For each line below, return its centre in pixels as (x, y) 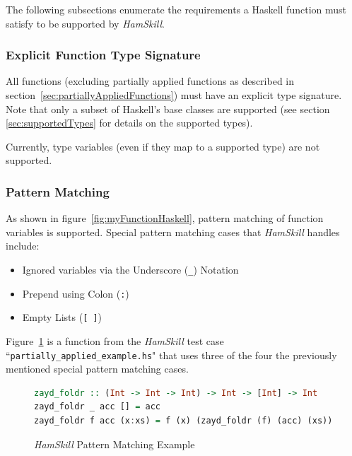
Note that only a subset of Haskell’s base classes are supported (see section (168, 109)
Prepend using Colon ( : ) (76, 293)
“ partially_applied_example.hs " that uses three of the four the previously (171, 355)
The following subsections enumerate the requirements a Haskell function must (176, 9)
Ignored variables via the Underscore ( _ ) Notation (130, 269)
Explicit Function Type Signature (103, 55)
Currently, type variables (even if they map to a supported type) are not (163, 146)
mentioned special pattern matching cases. (97, 369)
